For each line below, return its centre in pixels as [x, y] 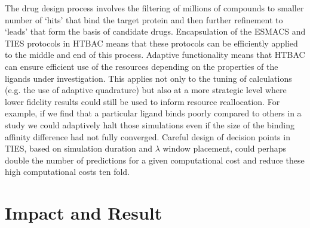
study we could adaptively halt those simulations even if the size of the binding [150, 124]
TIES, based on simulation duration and [79, 148]
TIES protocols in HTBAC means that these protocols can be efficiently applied [151, 43]
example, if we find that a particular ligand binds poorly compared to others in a [153, 113]
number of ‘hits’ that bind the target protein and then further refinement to [144, 19]
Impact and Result [84, 213]
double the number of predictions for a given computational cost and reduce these [155, 160]
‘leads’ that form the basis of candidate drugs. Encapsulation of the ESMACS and [155, 31]
